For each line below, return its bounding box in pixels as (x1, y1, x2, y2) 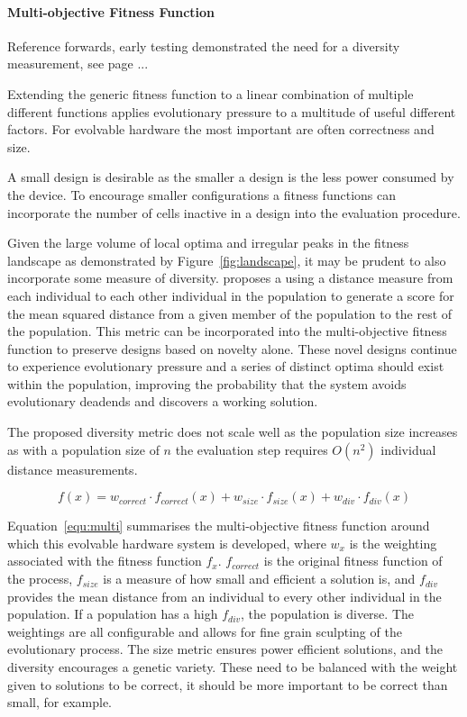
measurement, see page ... (7, 54, 149, 73)
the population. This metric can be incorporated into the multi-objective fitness (7, 322, 447, 340)
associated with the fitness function (7, 551, 202, 570)
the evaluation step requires (175, 440, 328, 458)
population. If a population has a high (7, 604, 218, 623)
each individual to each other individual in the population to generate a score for (7, 286, 454, 304)
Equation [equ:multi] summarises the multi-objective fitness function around (7, 516, 430, 535)
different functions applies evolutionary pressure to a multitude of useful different (7, 102, 456, 121)
